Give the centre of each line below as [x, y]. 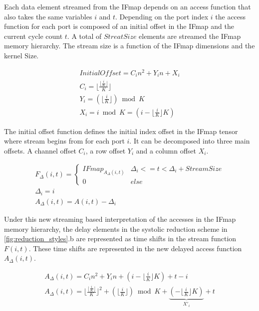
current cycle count [33, 36]
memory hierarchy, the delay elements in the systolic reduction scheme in [116, 229]
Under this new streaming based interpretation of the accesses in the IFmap [120, 219]
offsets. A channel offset [40, 150]
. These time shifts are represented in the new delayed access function [135, 248]
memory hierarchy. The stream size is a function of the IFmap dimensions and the [129, 46]
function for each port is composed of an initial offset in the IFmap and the [119, 26]
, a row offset [106, 150]
